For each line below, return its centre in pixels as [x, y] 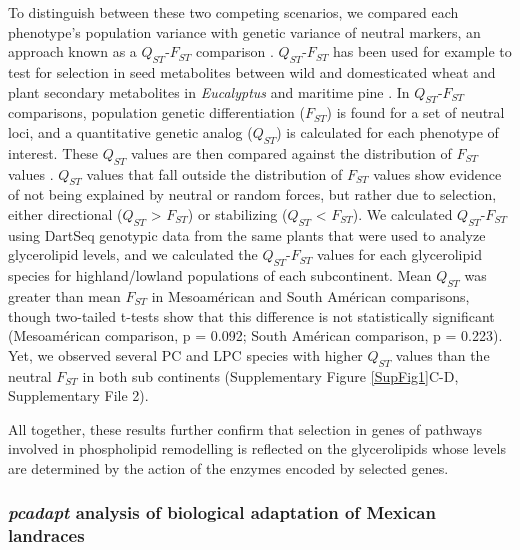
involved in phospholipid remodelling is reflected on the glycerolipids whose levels [257, 448]
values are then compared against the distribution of [291, 152]
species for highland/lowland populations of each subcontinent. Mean [220, 275]
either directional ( [65, 213]
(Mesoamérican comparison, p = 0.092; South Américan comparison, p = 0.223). [255, 335]
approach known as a [72, 51]
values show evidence [437, 173]
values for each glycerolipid [399, 254]
